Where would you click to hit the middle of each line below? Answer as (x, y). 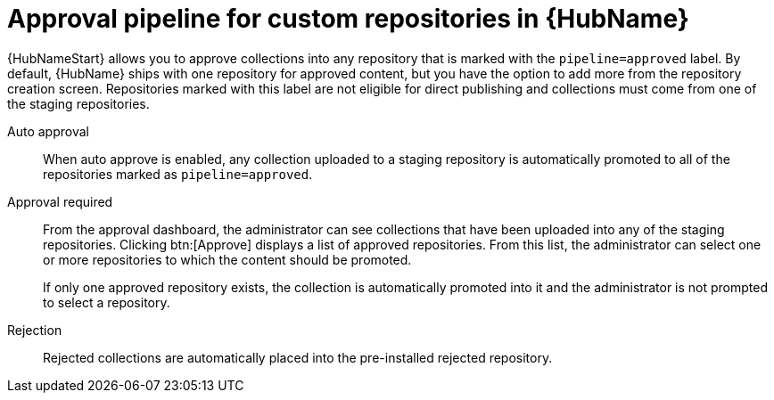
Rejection (35, 330)
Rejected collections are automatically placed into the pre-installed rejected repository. (298, 357)
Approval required (60, 201)
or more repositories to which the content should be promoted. (227, 259)
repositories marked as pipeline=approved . (178, 174)
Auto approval (48, 131)
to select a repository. (107, 302)
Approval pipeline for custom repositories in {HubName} (348, 19)
